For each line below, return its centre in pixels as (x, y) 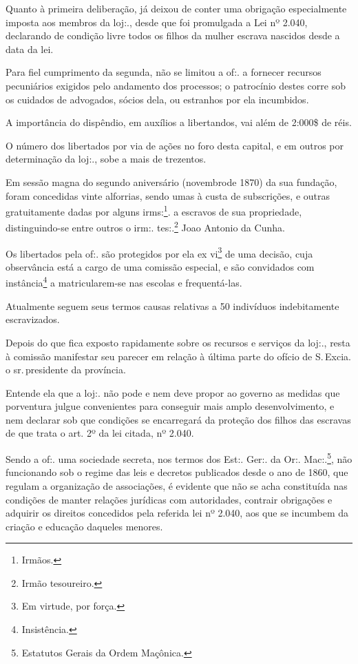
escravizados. (33, 319)
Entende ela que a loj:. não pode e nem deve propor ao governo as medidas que (173, 392)
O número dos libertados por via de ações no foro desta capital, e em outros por (175, 145)
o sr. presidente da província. (66, 370)
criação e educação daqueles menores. (84, 526)
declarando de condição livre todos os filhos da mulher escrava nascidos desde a (173, 35)
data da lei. (30, 49)
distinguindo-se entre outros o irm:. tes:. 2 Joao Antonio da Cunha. (145, 227)
